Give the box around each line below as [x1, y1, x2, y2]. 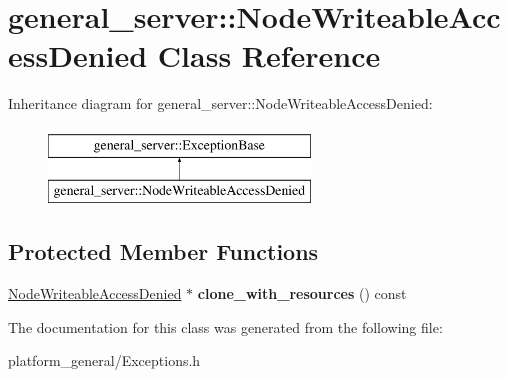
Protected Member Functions [8, 236, 319, 267]
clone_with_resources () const [197, 283, 407, 304]
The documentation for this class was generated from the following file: [8, 316, 443, 337]
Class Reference [157, 35, 381, 76]
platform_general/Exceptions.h [8, 350, 201, 371]
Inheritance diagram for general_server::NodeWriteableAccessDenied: [8, 93, 433, 114]
